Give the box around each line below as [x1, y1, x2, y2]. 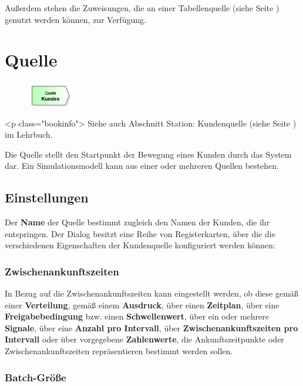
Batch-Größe [5, 370, 66, 384]
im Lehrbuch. [5, 128, 53, 141]
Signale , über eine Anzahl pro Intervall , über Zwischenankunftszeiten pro [5, 321, 298, 334]
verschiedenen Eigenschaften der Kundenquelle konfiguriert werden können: [5, 239, 275, 251]
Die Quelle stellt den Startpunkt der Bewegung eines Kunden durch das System [5, 148, 292, 160]
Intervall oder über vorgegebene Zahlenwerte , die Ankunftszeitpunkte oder [5, 333, 284, 345]
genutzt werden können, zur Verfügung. [5, 13, 146, 25]
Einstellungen [5, 188, 89, 207]
